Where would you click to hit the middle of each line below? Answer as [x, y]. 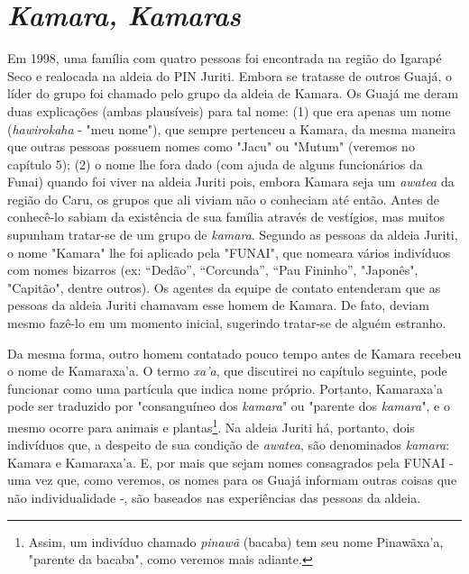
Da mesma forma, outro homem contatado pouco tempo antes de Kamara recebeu [234, 353]
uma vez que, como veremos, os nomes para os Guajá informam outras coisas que [232, 480]
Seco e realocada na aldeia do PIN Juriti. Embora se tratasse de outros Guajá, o [230, 75]
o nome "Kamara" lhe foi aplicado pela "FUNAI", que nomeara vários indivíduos [229, 252]
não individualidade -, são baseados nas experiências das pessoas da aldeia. [214, 498]
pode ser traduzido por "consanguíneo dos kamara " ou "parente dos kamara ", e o [229, 406]
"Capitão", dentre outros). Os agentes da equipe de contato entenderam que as [224, 287]
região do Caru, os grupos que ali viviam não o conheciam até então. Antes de [224, 199]
